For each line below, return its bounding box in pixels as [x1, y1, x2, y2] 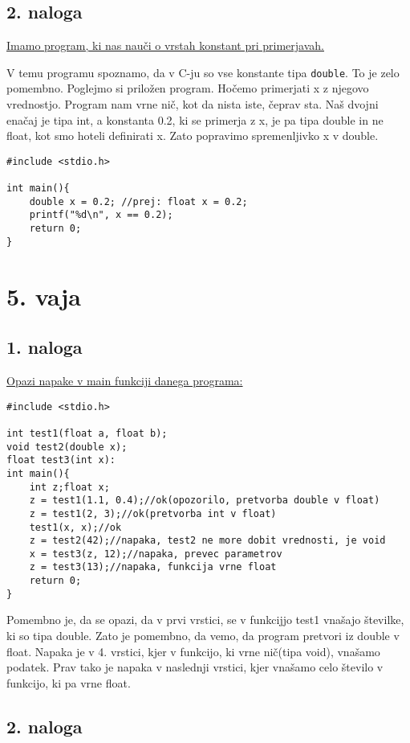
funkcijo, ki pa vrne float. [6, 674, 131, 691]
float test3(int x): [6, 454, 116, 466]
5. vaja [6, 279, 81, 312]
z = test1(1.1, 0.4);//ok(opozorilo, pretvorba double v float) [29, 495, 380, 507]
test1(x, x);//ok [29, 521, 122, 533]
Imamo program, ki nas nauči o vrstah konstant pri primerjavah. [6, 37, 324, 54]
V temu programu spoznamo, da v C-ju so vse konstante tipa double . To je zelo [6, 64, 400, 80]
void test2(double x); [6, 441, 128, 453]
